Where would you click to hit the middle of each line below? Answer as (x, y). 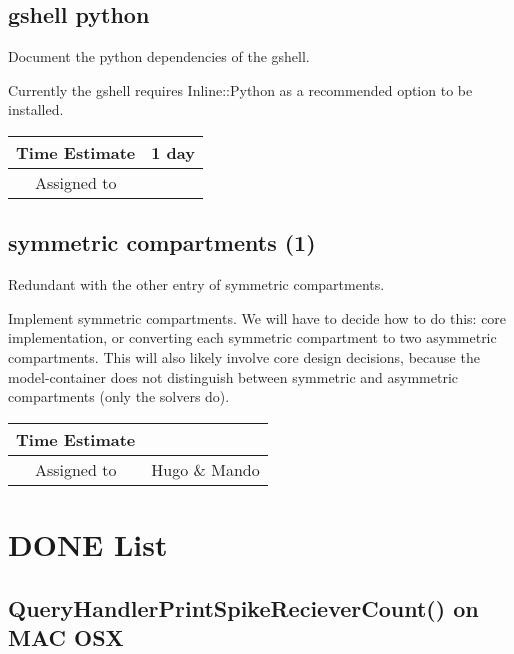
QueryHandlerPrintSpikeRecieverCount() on (243, 607)
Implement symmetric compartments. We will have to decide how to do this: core (257, 317)
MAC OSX (66, 636)
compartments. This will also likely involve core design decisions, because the (244, 356)
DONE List (88, 543)
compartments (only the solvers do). (119, 396)
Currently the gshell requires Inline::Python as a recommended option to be (240, 89)
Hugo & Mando (205, 469)
